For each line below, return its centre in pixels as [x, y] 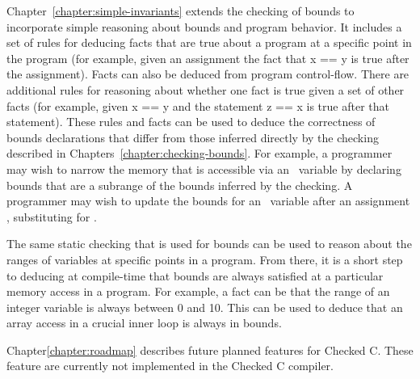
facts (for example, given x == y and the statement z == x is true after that [198, 105]
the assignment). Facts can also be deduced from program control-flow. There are [208, 74]
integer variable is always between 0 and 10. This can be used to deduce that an [205, 307]
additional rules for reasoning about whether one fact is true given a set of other [206, 89]
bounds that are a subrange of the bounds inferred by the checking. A [180, 185]
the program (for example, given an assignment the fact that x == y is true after [208, 58]
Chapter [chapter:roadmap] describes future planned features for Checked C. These [210, 350]
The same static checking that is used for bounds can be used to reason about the [209, 244]
